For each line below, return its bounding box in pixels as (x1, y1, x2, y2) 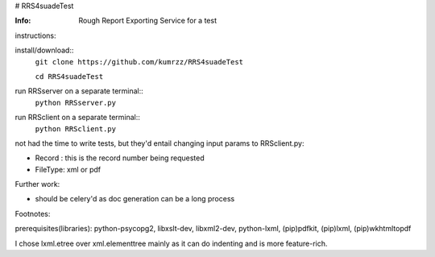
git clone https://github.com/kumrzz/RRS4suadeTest (35, 57, 244, 66)
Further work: (14, 180, 60, 189)
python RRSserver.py (35, 97, 117, 107)
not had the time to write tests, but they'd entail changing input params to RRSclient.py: (14, 138, 304, 148)
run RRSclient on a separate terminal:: (14, 113, 141, 122)
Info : (14, 16, 31, 26)
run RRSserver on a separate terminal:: (14, 86, 144, 96)
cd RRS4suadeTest (35, 72, 104, 81)
